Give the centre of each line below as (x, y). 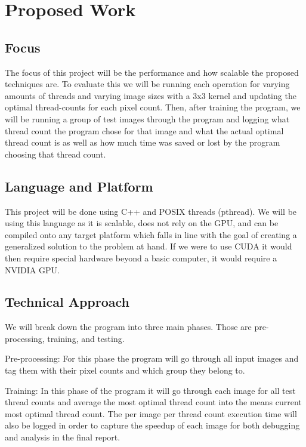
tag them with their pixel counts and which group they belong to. (125, 370)
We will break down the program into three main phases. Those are (128, 327)
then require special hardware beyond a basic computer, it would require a (141, 258)
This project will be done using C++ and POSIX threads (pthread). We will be (151, 211)
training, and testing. (86, 338)
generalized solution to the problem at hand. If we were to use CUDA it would (149, 246)
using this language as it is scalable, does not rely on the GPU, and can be (142, 223)
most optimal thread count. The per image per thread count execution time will (151, 413)
